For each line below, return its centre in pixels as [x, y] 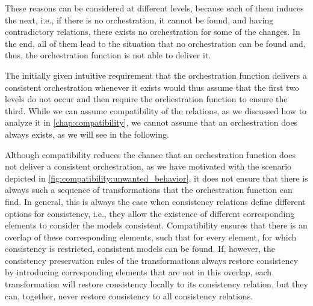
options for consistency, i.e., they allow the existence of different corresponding [150, 213]
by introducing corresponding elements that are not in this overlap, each [138, 272]
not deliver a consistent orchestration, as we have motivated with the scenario [148, 166]
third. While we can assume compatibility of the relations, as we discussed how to [156, 110]
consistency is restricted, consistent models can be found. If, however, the [140, 249]
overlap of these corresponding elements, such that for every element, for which [151, 237]
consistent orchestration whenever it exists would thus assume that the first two [152, 87]
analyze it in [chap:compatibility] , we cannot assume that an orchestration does [151, 122]
